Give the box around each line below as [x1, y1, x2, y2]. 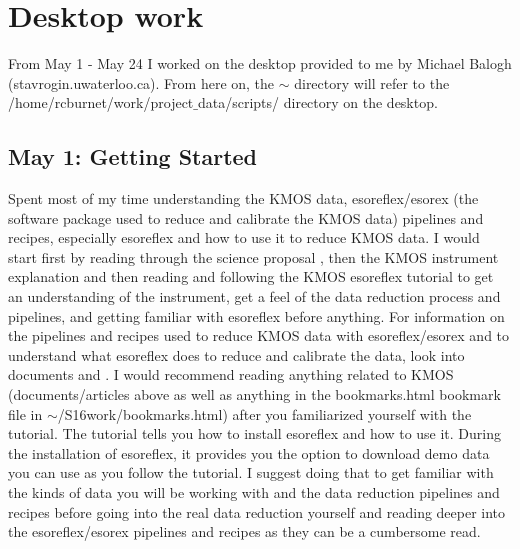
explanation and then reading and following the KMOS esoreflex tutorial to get [8, 266, 494, 287]
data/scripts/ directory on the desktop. [197, 92, 438, 113]
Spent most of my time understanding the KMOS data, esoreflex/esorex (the [8, 188, 479, 209]
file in [8, 403, 43, 424]
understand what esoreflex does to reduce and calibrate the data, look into [8, 344, 465, 365]
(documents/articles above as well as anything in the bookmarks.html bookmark [8, 384, 501, 405]
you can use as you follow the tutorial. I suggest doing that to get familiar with [8, 462, 494, 483]
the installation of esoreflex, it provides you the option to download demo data [8, 442, 490, 463]
